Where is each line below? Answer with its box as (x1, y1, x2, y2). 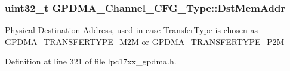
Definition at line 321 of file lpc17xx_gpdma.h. (5, 55, 177, 67)
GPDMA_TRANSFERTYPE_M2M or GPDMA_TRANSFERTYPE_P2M (5, 35, 285, 47)
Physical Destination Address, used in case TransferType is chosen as (5, 24, 258, 36)
